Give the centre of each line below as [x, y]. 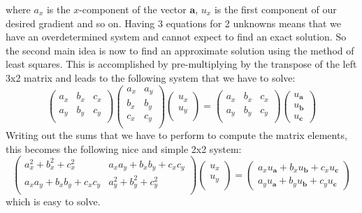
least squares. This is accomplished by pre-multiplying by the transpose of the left [181, 64]
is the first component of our [275, 9]
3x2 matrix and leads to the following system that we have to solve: [151, 77]
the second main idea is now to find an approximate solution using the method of [180, 50]
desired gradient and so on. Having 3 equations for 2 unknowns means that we [174, 23]
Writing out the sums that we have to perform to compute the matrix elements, [176, 135]
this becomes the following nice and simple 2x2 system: [124, 148]
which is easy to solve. [53, 201]
